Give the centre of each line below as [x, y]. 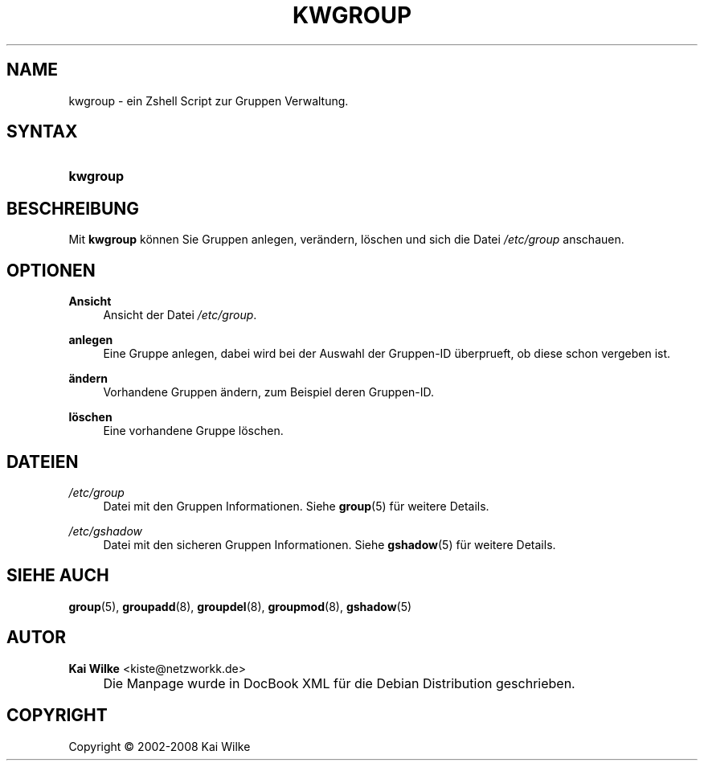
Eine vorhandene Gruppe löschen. [193, 431]
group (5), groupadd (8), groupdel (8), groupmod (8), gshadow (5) [240, 606]
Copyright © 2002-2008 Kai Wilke [160, 746]
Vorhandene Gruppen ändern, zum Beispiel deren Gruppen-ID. [269, 392]
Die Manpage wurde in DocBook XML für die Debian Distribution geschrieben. [339, 683]
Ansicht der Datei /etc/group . [180, 315]
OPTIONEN [51, 270]
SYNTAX [42, 132]
